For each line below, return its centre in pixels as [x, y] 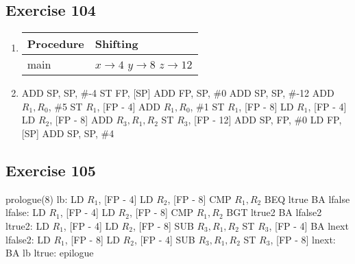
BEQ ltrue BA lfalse [307, 199]
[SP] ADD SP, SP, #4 [68, 133]
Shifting [117, 44]
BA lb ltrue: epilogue [50, 253]
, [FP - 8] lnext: [303, 239]
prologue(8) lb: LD [45, 199]
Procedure [56, 44]
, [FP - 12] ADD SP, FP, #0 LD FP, [265, 120]
